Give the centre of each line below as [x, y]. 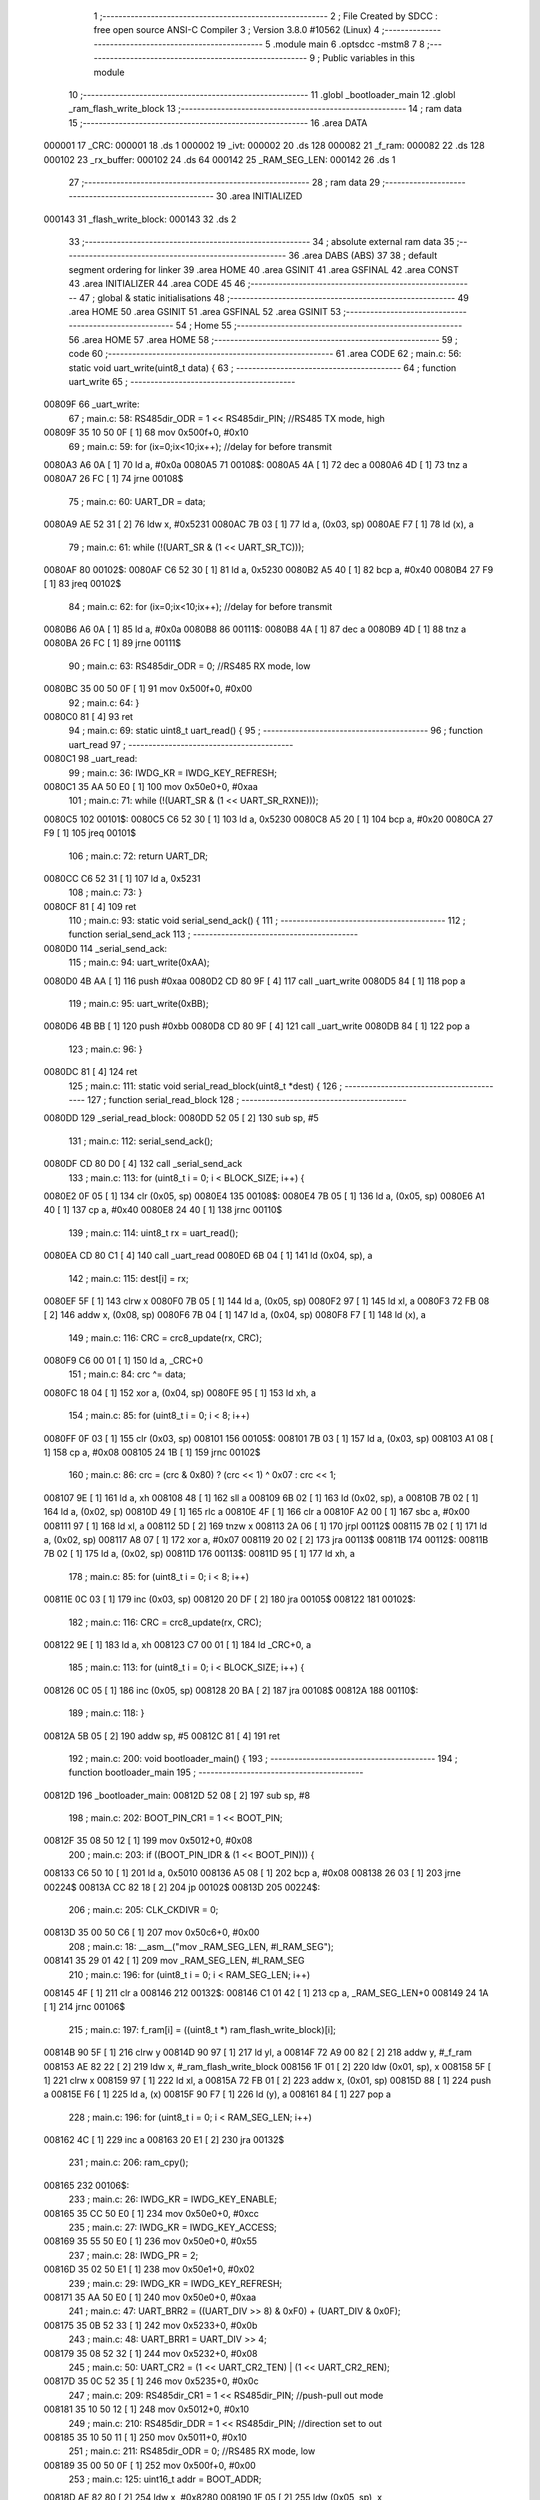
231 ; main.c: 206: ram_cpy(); [128, 2162]
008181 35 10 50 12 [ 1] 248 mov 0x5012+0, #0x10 [146, 2409]
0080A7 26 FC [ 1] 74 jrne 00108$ [113, 479]
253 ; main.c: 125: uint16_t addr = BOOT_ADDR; [165, 2479]
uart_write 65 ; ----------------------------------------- [182, 381]
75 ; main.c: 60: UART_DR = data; [137, 501]
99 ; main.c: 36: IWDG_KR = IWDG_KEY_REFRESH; [172, 772]
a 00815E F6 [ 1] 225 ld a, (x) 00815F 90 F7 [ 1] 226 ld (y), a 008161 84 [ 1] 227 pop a [217, 2094]
